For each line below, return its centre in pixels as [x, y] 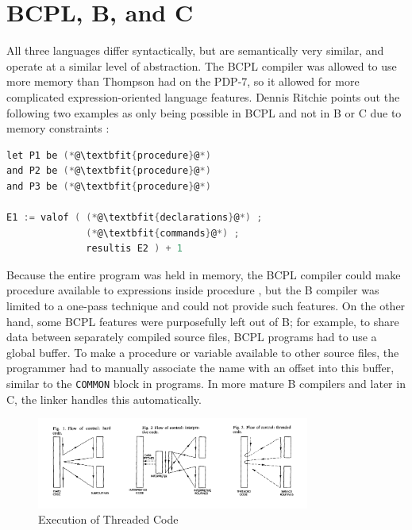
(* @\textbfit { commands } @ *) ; [163, 233]
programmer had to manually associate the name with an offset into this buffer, [200, 368]
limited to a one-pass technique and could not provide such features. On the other [206, 306]
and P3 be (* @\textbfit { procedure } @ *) [109, 186]
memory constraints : [58, 128]
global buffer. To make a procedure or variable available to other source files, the [203, 352]
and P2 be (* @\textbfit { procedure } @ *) [109, 171]
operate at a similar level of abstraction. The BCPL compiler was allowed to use [202, 65]
